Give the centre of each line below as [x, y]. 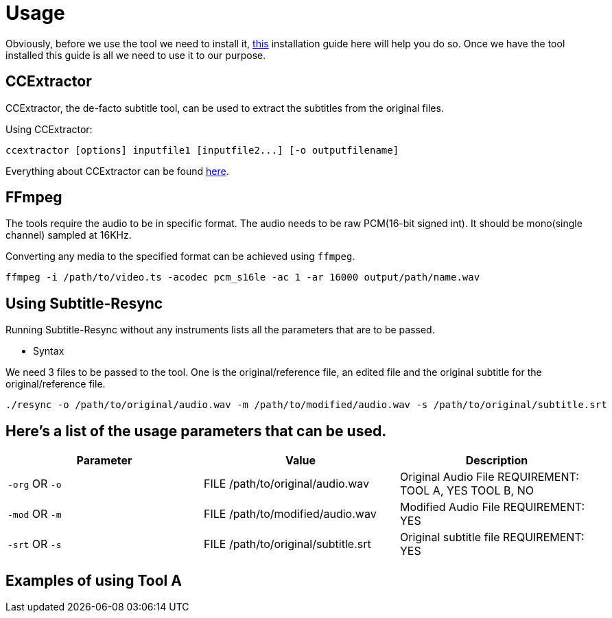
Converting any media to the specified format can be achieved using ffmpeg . [180, 257]
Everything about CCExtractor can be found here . [117, 171]
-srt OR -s [35, 544]
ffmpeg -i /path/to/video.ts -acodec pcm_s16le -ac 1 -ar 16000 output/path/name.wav [243, 277]
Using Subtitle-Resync [84, 303]
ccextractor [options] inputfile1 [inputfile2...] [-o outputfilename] [202, 150]
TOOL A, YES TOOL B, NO [467, 491]
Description [497, 461]
